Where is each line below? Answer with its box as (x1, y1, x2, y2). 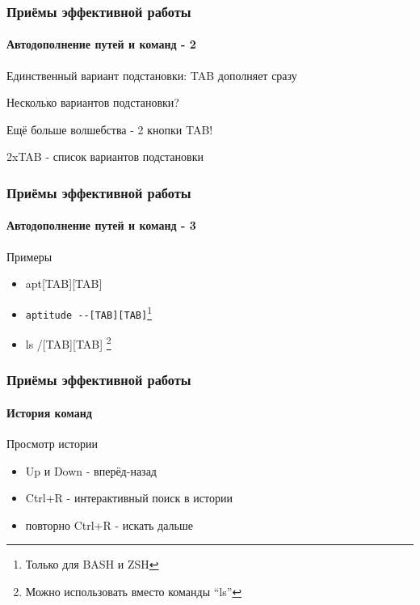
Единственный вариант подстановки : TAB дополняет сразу (6, 66, 297, 83)
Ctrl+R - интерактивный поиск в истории (25, 489, 233, 506)
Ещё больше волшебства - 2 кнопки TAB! (6, 121, 213, 137)
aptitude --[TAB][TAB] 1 (25, 302, 152, 321)
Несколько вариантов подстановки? (6, 94, 179, 111)
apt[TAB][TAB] (25, 275, 103, 292)
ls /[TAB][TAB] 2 (25, 333, 111, 352)
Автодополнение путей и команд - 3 (6, 217, 196, 234)
